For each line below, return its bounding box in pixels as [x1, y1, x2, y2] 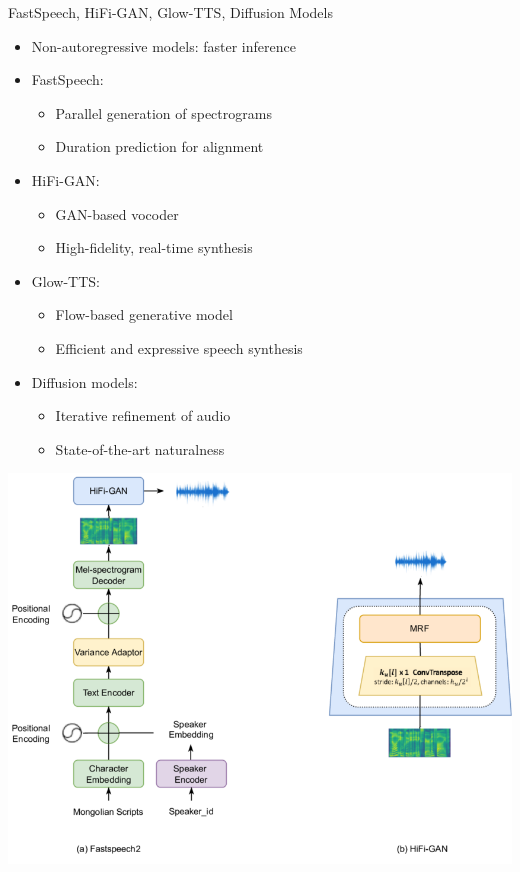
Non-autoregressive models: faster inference [31, 35, 296, 56]
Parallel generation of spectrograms [55, 102, 272, 123]
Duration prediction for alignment [55, 136, 264, 157]
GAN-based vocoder [55, 203, 179, 224]
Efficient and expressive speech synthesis [55, 337, 303, 358]
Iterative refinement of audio [55, 405, 231, 426]
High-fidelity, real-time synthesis [55, 237, 253, 258]
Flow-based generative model [55, 304, 233, 325]
